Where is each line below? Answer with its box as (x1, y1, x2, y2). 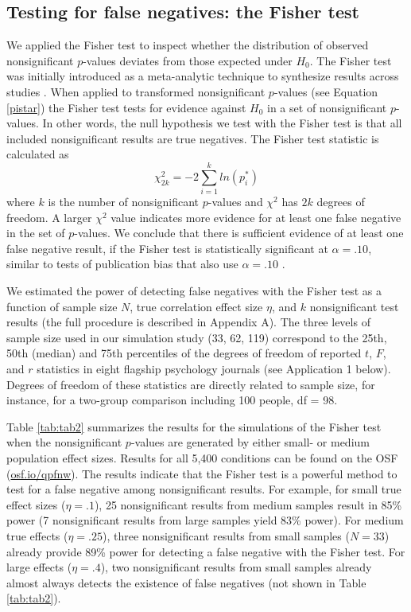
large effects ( (6, 559, 72, 575)
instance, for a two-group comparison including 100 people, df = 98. (6, 392, 338, 408)
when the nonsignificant (6, 434, 122, 450)
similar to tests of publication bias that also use (6, 255, 238, 272)
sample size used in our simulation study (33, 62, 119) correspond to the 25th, (6, 329, 387, 345)
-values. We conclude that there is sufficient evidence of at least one (74, 224, 404, 241)
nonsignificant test (309, 298, 399, 314)
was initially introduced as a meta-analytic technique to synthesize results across (6, 68, 399, 84)
